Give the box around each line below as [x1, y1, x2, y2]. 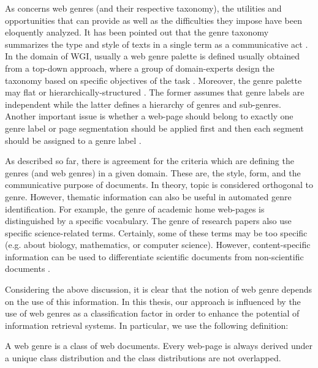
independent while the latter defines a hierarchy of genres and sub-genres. [5, 97, 281, 110]
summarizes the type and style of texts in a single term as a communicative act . [5, 37, 308, 50]
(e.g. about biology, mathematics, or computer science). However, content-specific [5, 238, 311, 251]
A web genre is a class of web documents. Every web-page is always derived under [5, 339, 313, 352]
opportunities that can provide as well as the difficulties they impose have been [5, 13, 303, 26]
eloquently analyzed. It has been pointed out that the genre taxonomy [5, 26, 269, 39]
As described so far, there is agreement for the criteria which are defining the [5, 154, 294, 167]
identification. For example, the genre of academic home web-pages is [5, 202, 265, 215]
